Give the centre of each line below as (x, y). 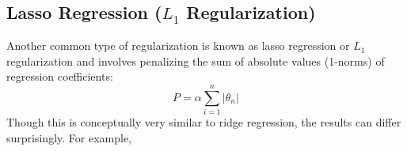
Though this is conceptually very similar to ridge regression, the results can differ (204, 122)
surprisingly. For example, (69, 137)
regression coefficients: (60, 76)
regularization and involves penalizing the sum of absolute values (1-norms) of (196, 60)
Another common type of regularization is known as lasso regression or (178, 45)
